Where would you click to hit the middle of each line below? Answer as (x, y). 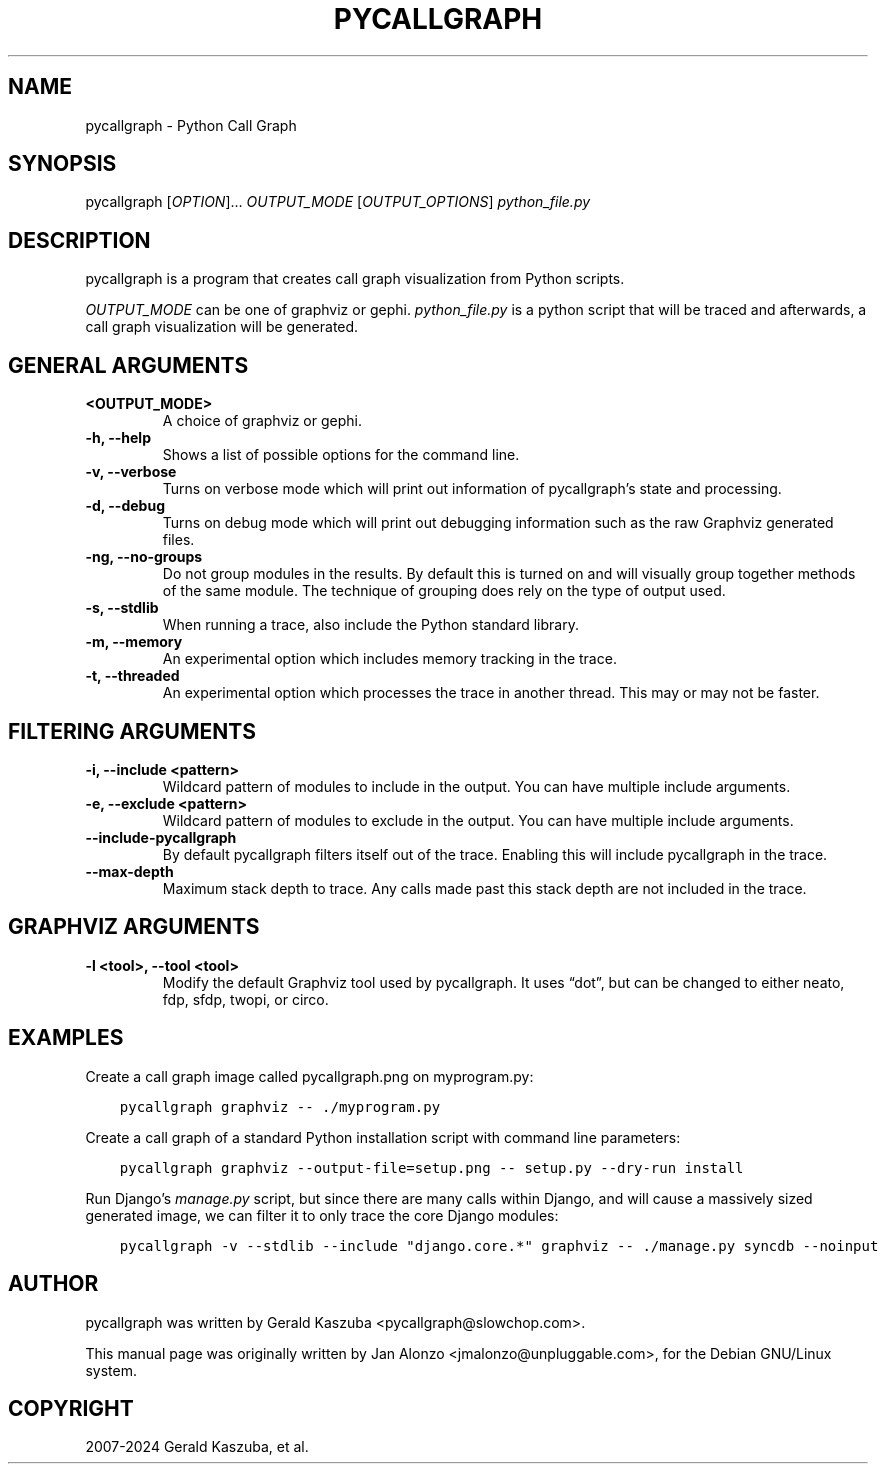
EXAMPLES (66, 1038)
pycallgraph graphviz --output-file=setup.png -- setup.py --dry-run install (431, 1167)
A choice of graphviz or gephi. (262, 421)
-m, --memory (134, 642)
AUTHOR (53, 1284)
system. (111, 1370)
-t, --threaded (132, 676)
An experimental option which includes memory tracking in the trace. (389, 659)
